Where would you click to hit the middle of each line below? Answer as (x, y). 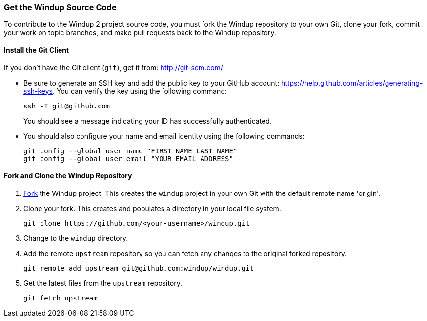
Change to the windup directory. (76, 238)
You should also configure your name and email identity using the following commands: (164, 136)
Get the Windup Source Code (60, 7)
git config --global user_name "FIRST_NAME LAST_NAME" (131, 151)
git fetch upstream (61, 298)
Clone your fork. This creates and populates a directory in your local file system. (152, 208)
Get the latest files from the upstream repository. (103, 283)
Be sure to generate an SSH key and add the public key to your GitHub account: (152, 83)
